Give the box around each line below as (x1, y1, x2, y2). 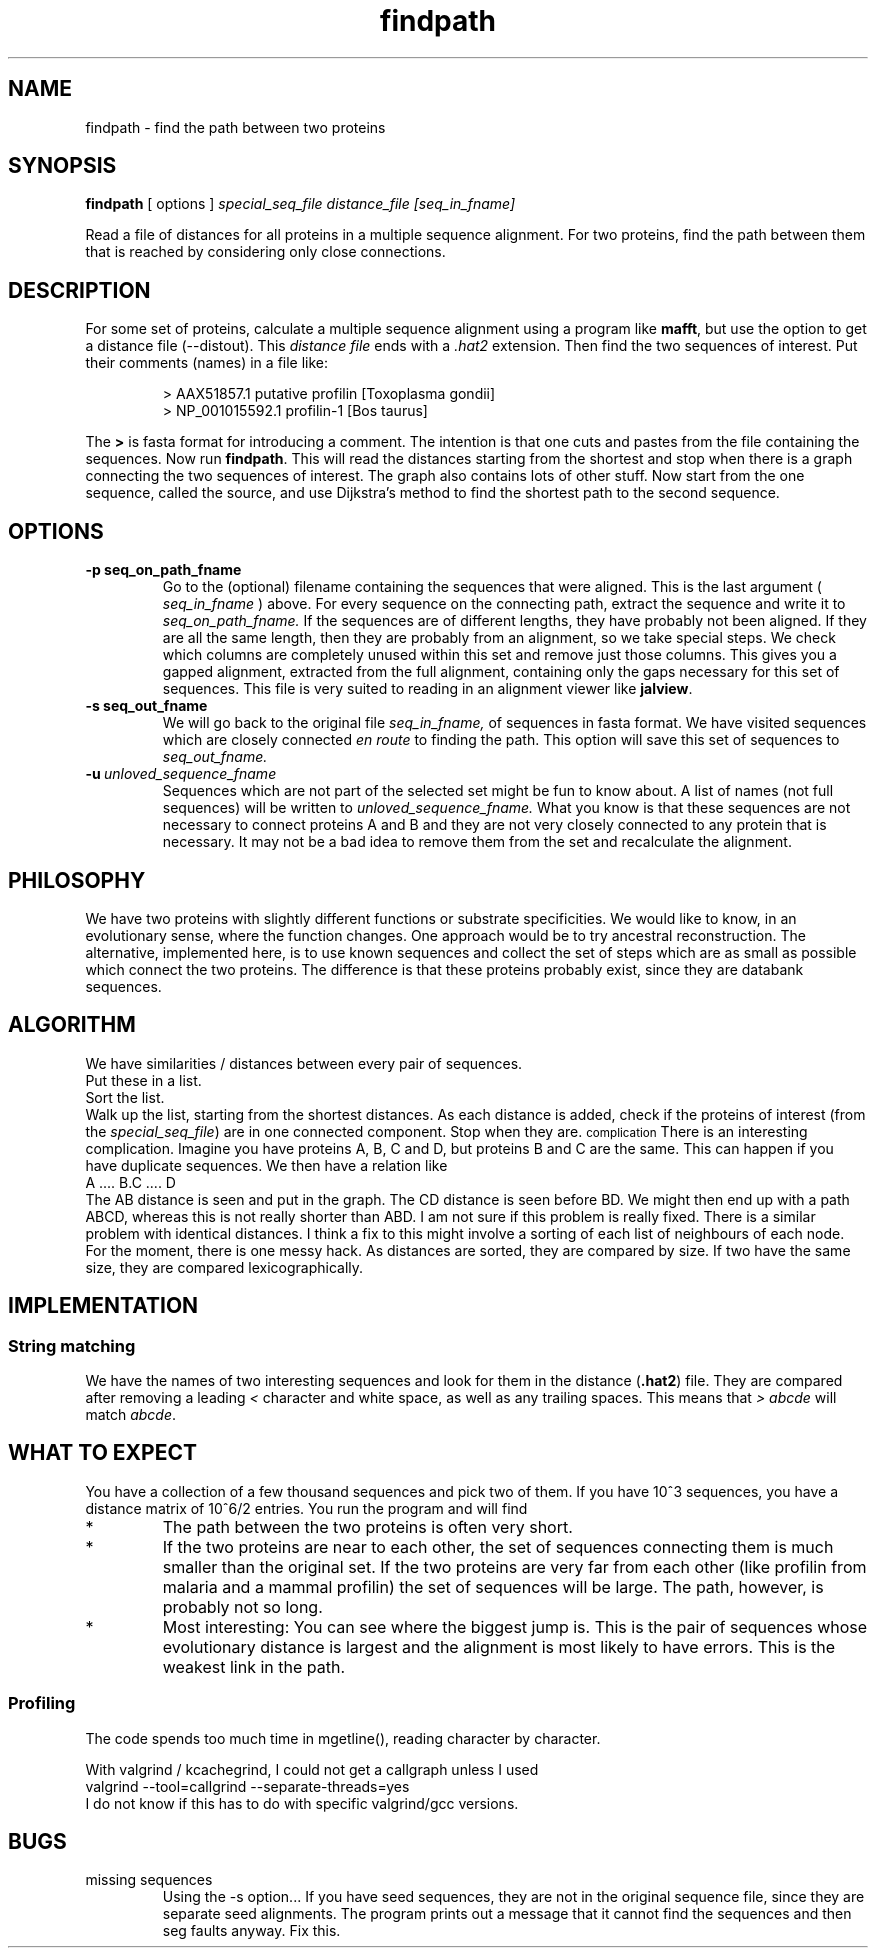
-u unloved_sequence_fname (85, 765, 277, 783)
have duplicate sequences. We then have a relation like (85, 1156, 448, 1174)
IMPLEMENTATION (8, 1293, 199, 1319)
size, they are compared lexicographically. (85, 1258, 364, 1276)
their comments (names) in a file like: (85, 354, 329, 372)
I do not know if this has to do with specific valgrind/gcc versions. (85, 1794, 519, 1812)
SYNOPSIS (8, 153, 117, 179)
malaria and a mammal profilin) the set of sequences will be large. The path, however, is (162, 1576, 824, 1597)
